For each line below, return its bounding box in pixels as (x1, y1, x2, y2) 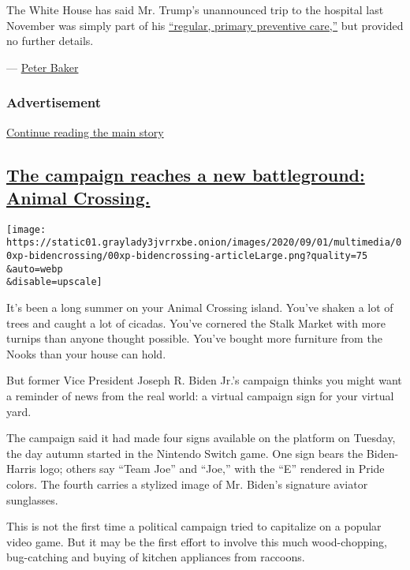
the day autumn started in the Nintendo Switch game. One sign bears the (6, 444, 363, 461)
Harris (6, 460, 36, 477)
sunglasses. (6, 491, 58, 508)
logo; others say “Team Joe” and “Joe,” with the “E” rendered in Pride (39, 460, 385, 477)
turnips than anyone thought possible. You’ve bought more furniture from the (6, 330, 382, 347)
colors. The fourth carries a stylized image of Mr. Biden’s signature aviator (6, 476, 368, 492)
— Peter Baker (6, 58, 79, 75)
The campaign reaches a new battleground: (6, 162, 365, 186)
